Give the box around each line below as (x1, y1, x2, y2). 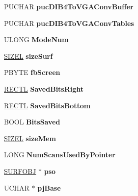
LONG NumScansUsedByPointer (4, 149, 115, 160)
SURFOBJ (4, 166, 36, 176)
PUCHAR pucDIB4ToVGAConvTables (4, 18, 134, 28)
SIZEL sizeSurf (4, 50, 53, 61)
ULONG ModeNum (4, 34, 69, 45)
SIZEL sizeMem (4, 133, 56, 143)
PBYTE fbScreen (4, 67, 60, 77)
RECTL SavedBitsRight (4, 83, 84, 94)
